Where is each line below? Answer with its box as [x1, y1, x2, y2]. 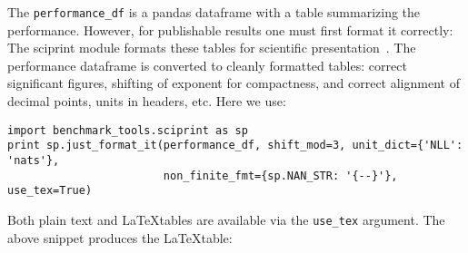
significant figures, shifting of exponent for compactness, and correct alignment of [7, 73, 460, 92]
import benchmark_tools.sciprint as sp [7, 123, 248, 137]
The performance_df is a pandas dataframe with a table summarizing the [7, 3, 421, 21]
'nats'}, [7, 153, 60, 167]
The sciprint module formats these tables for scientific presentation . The [7, 38, 416, 57]
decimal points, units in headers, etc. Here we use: [7, 92, 286, 111]
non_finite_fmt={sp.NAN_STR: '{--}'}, [163, 169, 398, 182]
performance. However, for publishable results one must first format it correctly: [7, 20, 453, 39]
